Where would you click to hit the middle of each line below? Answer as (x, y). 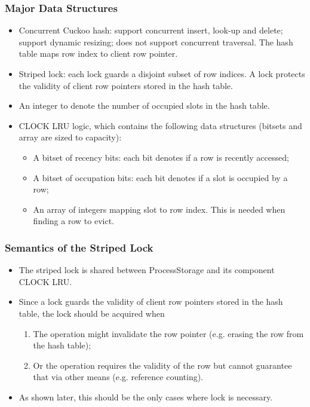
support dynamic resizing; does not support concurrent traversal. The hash (156, 42)
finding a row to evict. (73, 221)
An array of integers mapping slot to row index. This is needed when (159, 209)
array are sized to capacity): (70, 137)
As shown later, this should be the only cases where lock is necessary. (146, 397)
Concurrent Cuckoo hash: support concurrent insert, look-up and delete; (151, 30)
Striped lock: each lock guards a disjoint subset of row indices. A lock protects (162, 74)
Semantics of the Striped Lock (79, 247)
